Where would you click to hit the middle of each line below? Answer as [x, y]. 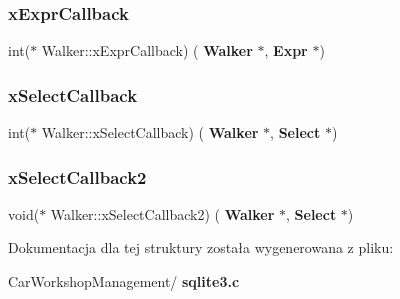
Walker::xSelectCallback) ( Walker [150, 132]
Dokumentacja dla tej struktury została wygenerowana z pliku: [201, 247]
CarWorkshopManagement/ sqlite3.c [124, 281]
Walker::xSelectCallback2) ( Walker [162, 213]
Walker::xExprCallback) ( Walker [147, 50]
